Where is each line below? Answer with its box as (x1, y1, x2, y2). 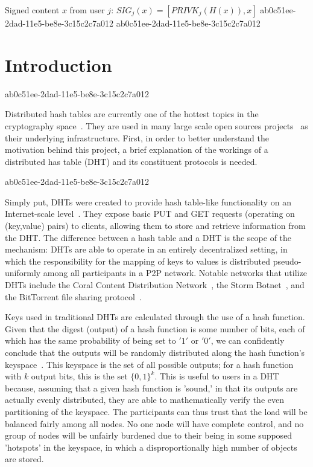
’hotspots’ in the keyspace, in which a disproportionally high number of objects (5, 440, 297, 453)
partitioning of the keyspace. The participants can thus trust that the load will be (5, 405, 308, 417)
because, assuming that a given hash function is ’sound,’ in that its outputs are (5, 381, 298, 394)
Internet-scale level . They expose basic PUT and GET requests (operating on (5, 207, 295, 220)
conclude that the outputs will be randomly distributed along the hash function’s (5, 346, 305, 358)
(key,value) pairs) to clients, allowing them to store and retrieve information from (5, 219, 306, 232)
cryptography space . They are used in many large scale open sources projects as (5, 119, 308, 132)
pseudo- (273, 254, 302, 267)
